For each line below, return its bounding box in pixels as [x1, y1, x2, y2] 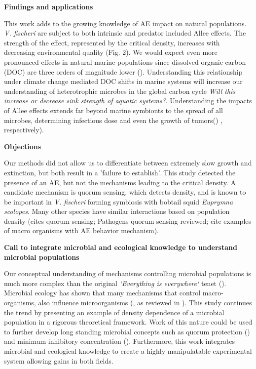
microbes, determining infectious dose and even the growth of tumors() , [4, 115, 223, 125]
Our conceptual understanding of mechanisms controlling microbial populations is [4, 268, 251, 279]
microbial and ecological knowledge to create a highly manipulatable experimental [4, 346, 252, 356]
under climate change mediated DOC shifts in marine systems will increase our [4, 76, 243, 86]
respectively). [4, 124, 44, 135]
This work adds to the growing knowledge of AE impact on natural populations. [4, 18, 247, 28]
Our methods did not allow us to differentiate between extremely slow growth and [4, 158, 252, 168]
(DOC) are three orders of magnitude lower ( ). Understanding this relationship [4, 66, 243, 77]
